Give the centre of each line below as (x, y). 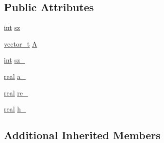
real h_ (15, 109)
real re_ (16, 92)
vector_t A (21, 43)
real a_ (15, 76)
